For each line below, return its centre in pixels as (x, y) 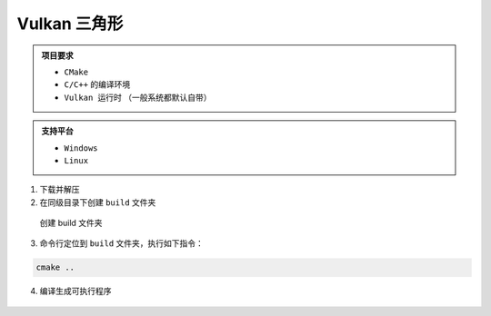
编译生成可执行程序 (75, 291)
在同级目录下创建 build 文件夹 (98, 202)
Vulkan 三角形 (70, 24)
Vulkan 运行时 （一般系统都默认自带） (138, 97)
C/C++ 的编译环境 (97, 84)
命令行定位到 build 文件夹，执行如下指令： (122, 243)
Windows (81, 148)
